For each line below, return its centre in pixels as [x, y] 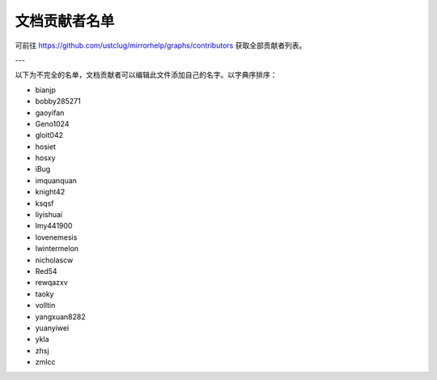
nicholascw [54, 260]
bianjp [46, 90]
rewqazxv [51, 283]
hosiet [46, 147]
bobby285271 [58, 101]
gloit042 [49, 135]
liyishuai [49, 215]
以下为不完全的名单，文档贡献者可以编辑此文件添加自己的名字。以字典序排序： [146, 75]
